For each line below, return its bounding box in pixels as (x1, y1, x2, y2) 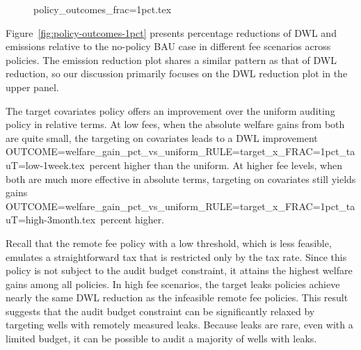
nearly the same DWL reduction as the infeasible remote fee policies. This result (6, 290, 348, 305)
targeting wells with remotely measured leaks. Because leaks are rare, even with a (6, 317, 353, 332)
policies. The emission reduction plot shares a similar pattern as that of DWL (6, 52, 337, 67)
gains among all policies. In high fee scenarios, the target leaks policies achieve (6, 276, 340, 291)
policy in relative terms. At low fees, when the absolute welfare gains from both (6, 117, 345, 132)
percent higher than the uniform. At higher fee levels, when (89, 157, 343, 172)
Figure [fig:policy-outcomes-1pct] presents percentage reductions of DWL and (6, 25, 337, 40)
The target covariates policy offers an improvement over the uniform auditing (6, 103, 335, 118)
